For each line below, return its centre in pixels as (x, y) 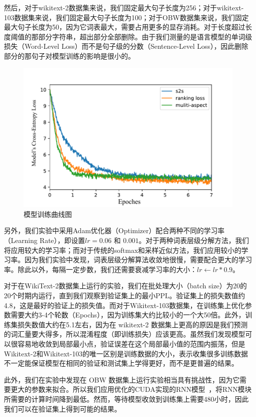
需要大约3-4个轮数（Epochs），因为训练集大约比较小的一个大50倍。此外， (128, 315)
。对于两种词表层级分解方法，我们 (194, 240)
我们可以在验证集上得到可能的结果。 (63, 408)
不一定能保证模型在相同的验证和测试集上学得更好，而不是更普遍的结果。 (121, 363)
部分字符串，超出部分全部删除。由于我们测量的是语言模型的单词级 (145, 36)
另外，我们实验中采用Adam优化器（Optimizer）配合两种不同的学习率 (114, 230)
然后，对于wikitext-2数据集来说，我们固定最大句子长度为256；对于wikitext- (124, 7)
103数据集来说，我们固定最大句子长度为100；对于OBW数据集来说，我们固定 (127, 17)
